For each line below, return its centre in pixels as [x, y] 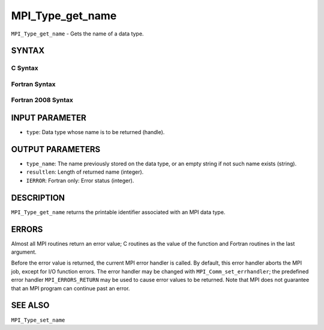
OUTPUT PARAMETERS [56, 149]
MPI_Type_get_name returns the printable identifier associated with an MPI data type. [118, 212]
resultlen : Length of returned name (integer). [85, 172]
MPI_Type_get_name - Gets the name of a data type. [77, 34]
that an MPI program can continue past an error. [70, 288]
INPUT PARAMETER [49, 118]
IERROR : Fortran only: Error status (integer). [80, 180]
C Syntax [25, 68]
